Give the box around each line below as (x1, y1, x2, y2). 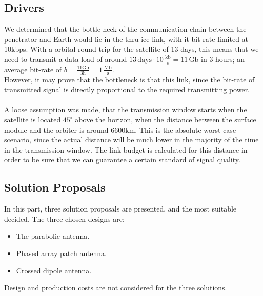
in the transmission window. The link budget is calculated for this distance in (4, 144, 248, 155)
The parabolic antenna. (16, 230, 90, 241)
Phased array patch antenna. (16, 247, 107, 258)
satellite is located (4, 114, 61, 125)
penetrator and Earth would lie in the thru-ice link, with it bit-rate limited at (4, 33, 249, 44)
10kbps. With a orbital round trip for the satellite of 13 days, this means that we (4, 44, 259, 54)
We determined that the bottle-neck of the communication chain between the (4, 24, 247, 34)
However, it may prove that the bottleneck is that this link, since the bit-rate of (4, 74, 255, 84)
